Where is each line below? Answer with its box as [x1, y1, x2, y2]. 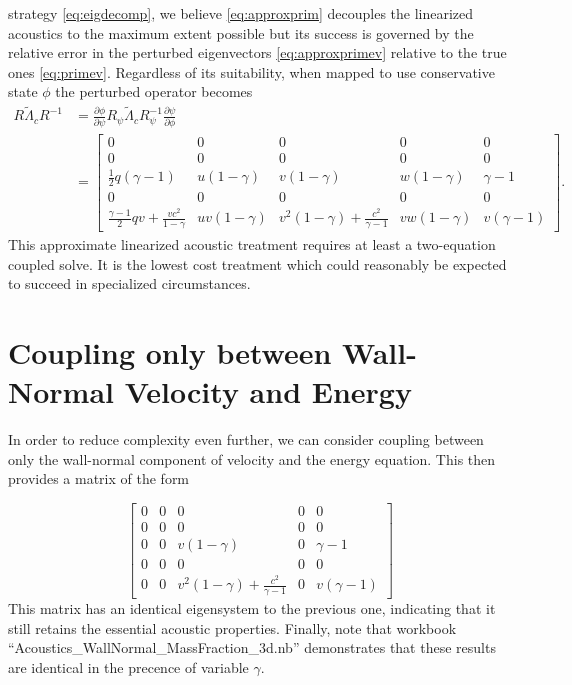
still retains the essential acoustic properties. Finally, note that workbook [8, 617, 457, 638]
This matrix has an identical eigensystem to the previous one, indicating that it [8, 597, 496, 618]
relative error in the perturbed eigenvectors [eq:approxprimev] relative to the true [8, 42, 507, 63]
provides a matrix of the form [8, 468, 190, 489]
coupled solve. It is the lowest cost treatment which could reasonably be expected [8, 253, 507, 274]
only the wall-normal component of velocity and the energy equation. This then [8, 448, 496, 469]
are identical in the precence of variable [8, 656, 249, 677]
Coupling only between [8, 331, 332, 372]
